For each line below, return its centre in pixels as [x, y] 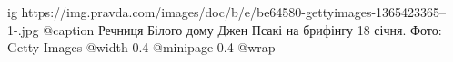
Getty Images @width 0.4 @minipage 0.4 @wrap [141, 47]
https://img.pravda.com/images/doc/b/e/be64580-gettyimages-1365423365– [234, 12]
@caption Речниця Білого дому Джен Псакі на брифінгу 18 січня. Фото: [242, 29]
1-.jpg [23, 29]
